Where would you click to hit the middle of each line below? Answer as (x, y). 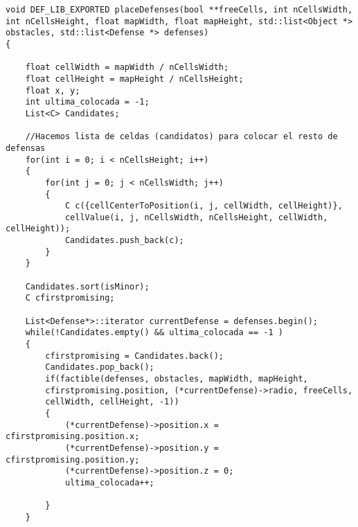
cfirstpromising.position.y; (73, 459)
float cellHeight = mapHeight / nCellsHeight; (134, 79)
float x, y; (53, 90)
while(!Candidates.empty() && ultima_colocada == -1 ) (154, 333)
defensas (26, 148)
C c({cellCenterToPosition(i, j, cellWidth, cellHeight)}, (204, 206)
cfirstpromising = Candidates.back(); (134, 356)
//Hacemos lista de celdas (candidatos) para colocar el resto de (181, 137)
